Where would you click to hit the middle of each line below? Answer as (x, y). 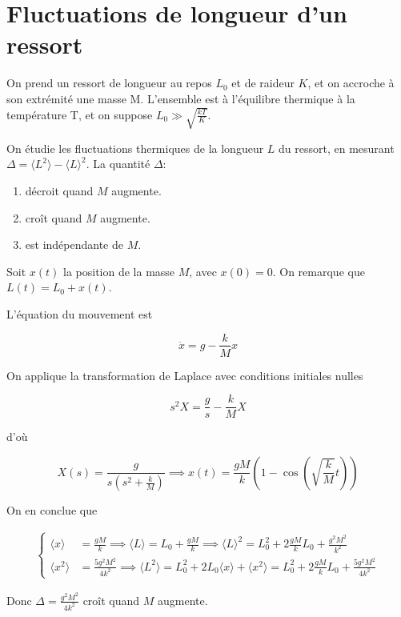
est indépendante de (74, 244)
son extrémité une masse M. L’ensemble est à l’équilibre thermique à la (181, 98)
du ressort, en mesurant (337, 148)
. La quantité (118, 164)
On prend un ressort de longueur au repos (109, 83)
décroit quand (59, 190)
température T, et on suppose (80, 114)
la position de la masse (119, 271)
